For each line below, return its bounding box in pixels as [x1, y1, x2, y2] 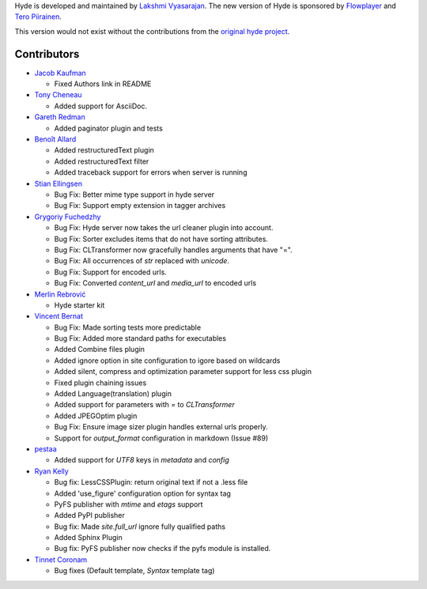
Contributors [14, 47, 80, 61]
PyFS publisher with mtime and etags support [54, 499, 203, 509]
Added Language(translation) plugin [54, 389, 172, 398]
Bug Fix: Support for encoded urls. [54, 267, 168, 277]
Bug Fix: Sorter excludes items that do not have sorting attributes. [54, 234, 269, 244]
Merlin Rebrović [34, 289, 86, 299]
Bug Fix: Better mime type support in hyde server [54, 190, 215, 199]
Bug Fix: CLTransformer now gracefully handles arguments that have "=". [54, 245, 293, 255]
